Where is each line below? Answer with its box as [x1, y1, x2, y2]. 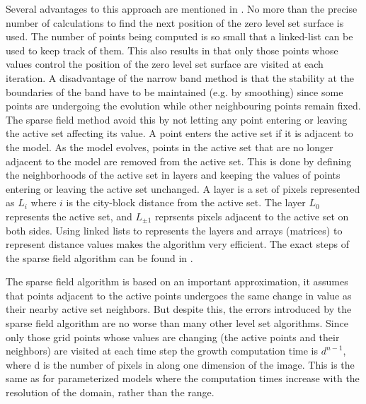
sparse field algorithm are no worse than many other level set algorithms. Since [6, 316, 348, 331]
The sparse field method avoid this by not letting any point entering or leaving [6, 112, 348, 126]
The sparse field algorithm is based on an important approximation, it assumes [6, 274, 348, 289]
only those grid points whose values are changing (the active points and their [6, 329, 340, 344]
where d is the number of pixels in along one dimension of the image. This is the [6, 357, 355, 372]
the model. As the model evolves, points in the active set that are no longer [6, 139, 333, 154]
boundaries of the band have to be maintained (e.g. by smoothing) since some [6, 84, 343, 99]
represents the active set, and [6, 208, 132, 223]
